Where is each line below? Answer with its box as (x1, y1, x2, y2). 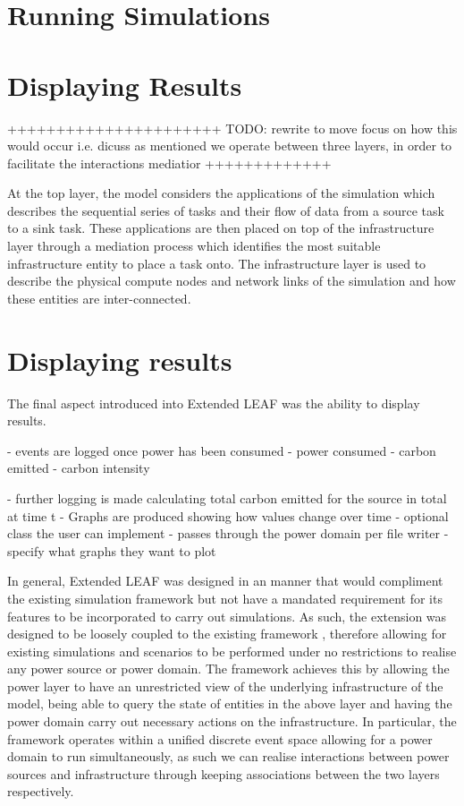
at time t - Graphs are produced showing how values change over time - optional (7, 506, 449, 525)
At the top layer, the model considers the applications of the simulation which (7, 184, 435, 202)
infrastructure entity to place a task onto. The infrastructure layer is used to (7, 253, 426, 272)
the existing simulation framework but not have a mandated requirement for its (7, 588, 443, 607)
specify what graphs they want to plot (7, 541, 216, 560)
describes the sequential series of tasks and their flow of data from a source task (7, 201, 444, 219)
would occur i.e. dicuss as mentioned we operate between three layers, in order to (7, 136, 452, 155)
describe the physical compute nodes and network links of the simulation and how (7, 271, 456, 290)
